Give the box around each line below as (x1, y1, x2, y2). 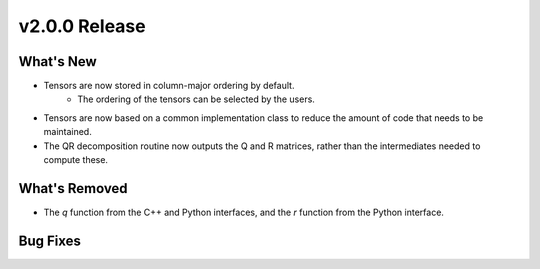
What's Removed (18, 180, 129, 197)
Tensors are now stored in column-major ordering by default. (43, 80, 295, 92)
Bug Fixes (18, 232, 82, 249)
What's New (18, 53, 97, 70)
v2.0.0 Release (18, 15, 146, 37)
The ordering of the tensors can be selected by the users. (77, 93, 315, 105)
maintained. (43, 126, 92, 138)
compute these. (43, 154, 109, 166)
